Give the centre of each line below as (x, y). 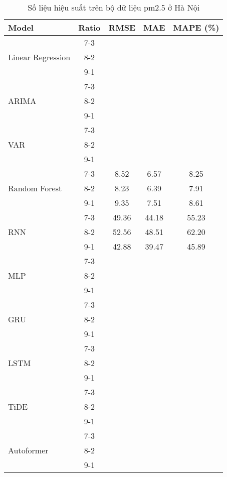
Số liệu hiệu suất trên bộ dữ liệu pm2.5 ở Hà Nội (114, 7)
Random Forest (35, 188)
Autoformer (28, 450)
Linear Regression (39, 57)
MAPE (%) (196, 27)
